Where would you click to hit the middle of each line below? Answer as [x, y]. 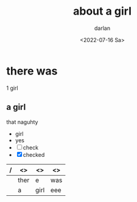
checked [34, 154]
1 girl [12, 88]
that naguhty [22, 122]
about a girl [102, 11]
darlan [102, 28]
